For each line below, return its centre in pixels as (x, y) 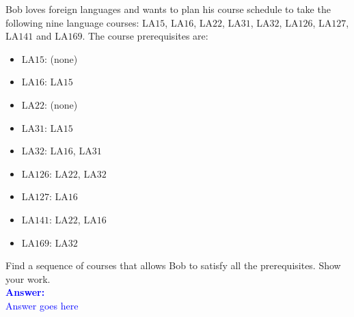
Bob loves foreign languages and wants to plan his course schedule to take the (168, 9)
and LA (52, 36)
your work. (28, 278)
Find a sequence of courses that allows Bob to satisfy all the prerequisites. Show (173, 265)
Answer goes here (42, 305)
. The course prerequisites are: (145, 36)
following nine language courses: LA (81, 22)
